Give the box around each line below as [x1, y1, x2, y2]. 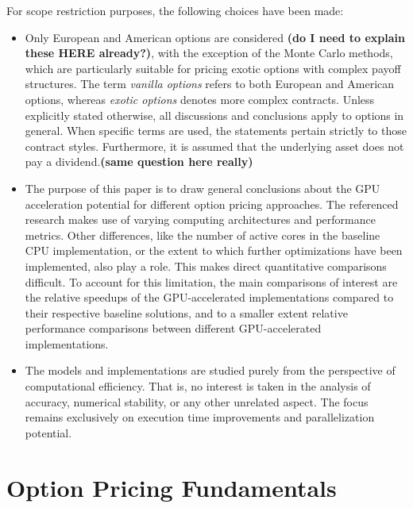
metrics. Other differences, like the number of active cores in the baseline [25, 226, 380, 243]
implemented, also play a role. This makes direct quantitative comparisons [25, 257, 387, 274]
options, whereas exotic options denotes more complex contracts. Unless [25, 90, 375, 107]
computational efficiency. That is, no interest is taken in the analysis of [25, 378, 371, 394]
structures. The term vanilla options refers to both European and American [25, 75, 395, 92]
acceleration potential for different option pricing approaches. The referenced [25, 195, 399, 212]
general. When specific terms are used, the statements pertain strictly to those [25, 122, 407, 139]
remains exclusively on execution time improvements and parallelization [25, 409, 375, 425]
